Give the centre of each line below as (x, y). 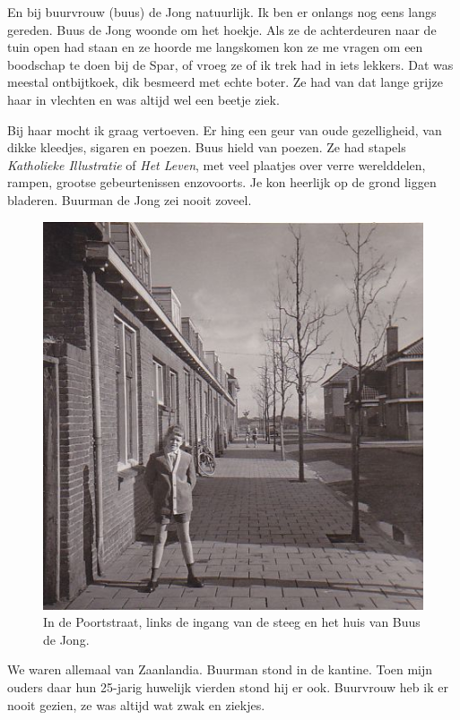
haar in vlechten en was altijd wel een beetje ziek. (143, 99)
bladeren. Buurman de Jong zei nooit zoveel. (130, 199)
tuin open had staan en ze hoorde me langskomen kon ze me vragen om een (215, 47)
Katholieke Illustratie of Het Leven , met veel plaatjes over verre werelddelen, (217, 164)
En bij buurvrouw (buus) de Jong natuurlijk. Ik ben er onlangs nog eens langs (222, 12)
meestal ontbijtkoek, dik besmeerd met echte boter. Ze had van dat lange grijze (225, 82)
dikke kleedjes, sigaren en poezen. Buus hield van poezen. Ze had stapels (207, 147)
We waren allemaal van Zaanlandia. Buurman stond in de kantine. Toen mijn (220, 669)
